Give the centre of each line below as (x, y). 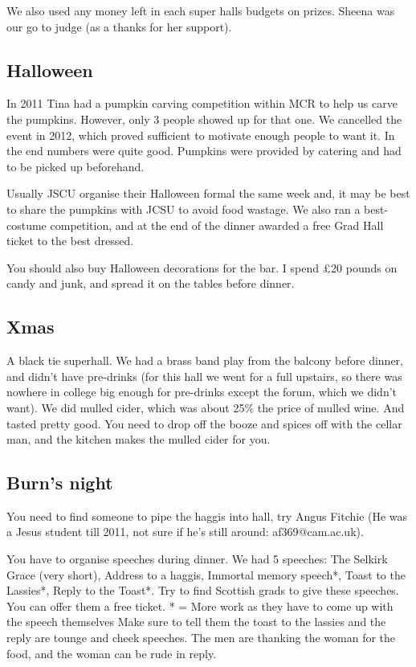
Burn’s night (60, 483)
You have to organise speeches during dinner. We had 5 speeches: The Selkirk (197, 559)
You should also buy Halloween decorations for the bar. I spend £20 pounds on (202, 267)
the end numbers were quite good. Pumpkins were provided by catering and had (204, 151)
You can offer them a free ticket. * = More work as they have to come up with (200, 606)
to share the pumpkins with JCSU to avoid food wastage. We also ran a (184, 209)
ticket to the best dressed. (70, 241)
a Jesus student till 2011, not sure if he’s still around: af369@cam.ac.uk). (185, 532)
